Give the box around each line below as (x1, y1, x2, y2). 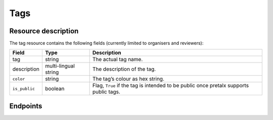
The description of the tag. (92, 66, 156, 73)
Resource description (9, 27, 79, 35)
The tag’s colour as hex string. (92, 76, 164, 83)
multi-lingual (44, 63, 75, 70)
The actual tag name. (92, 56, 143, 63)
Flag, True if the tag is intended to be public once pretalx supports (92, 82, 249, 89)
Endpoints (9, 101, 42, 110)
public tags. (92, 88, 121, 95)
